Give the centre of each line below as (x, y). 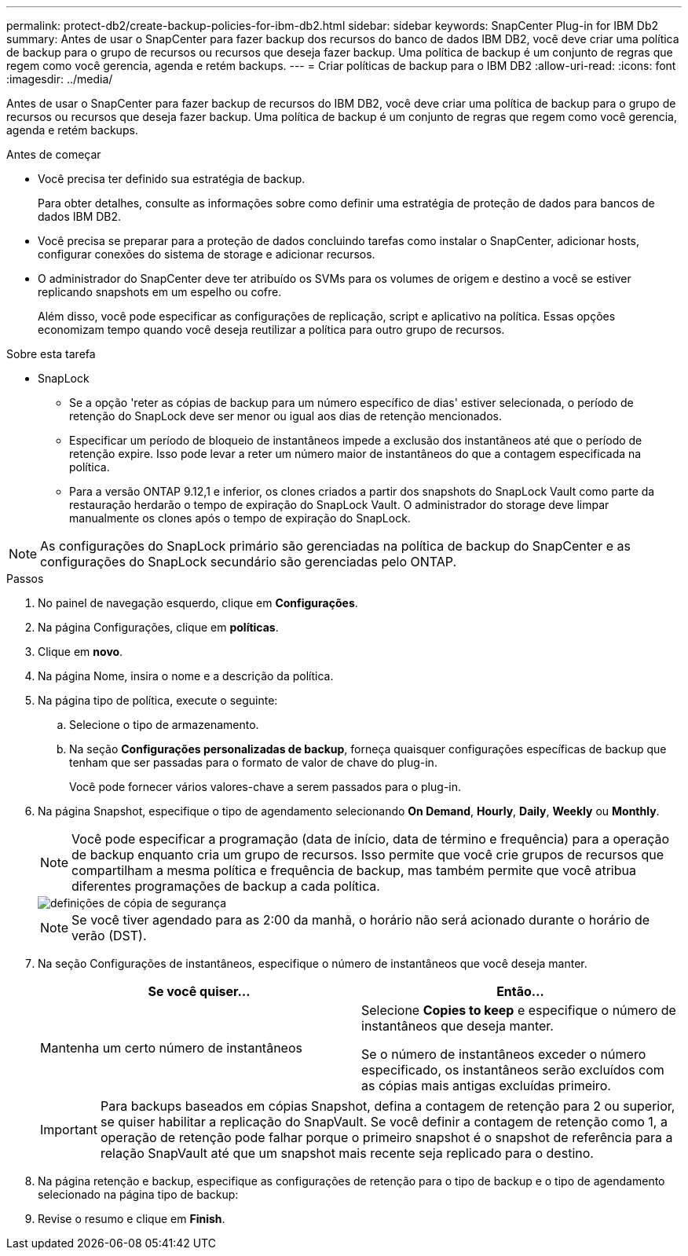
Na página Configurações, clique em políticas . (158, 627)
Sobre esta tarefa (51, 354)
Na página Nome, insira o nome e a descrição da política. (186, 676)
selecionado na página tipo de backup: (138, 1194)
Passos (25, 579)
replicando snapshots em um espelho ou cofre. (160, 292)
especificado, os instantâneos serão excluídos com (513, 1070)
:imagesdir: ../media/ (60, 79)
